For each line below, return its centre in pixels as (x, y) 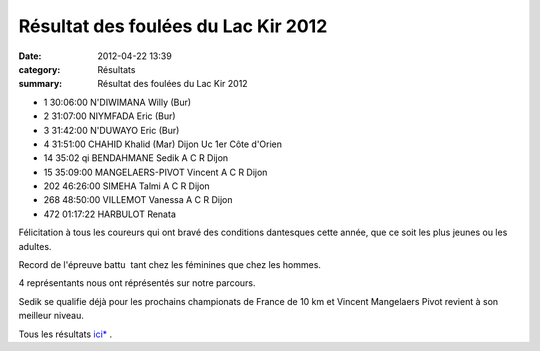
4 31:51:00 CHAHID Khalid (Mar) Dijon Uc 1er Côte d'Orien (163, 144)
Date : (30, 56)
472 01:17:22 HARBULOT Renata (110, 214)
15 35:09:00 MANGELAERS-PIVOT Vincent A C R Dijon (155, 172)
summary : (40, 84)
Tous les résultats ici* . (65, 334)
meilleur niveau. (51, 316)
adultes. (35, 246)
